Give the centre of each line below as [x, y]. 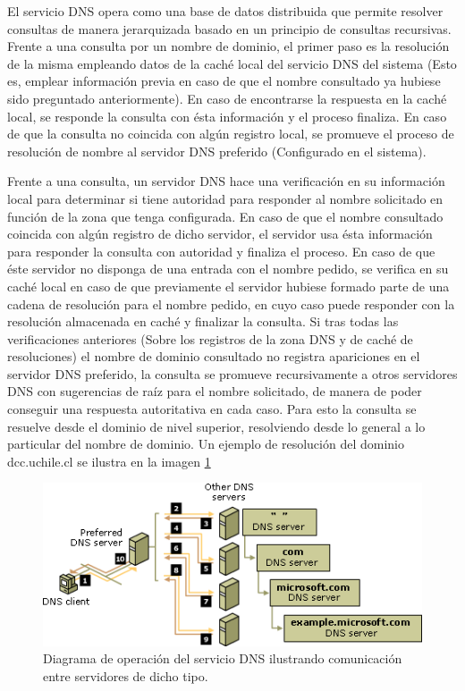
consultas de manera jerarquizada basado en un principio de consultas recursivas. [229, 28]
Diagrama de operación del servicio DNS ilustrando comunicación [223, 658]
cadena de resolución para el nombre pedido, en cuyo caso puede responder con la [231, 303]
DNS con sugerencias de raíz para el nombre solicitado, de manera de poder [215, 391]
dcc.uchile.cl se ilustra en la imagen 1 [109, 461]
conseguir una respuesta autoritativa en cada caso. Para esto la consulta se [212, 409]
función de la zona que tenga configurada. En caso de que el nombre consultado [225, 216]
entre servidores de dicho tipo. [126, 676]
